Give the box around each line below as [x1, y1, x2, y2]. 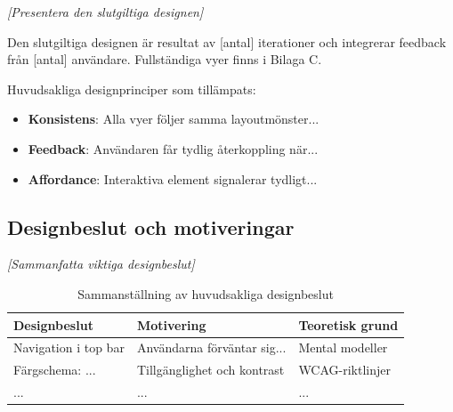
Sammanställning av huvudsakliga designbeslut [77, 284, 334, 303]
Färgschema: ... [13, 360, 96, 379]
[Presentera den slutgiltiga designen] [7, 3, 204, 20]
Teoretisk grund [298, 315, 399, 334]
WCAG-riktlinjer [298, 360, 392, 379]
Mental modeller [298, 338, 388, 357]
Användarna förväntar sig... [136, 338, 287, 357]
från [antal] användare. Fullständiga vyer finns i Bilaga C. [7, 50, 322, 69]
